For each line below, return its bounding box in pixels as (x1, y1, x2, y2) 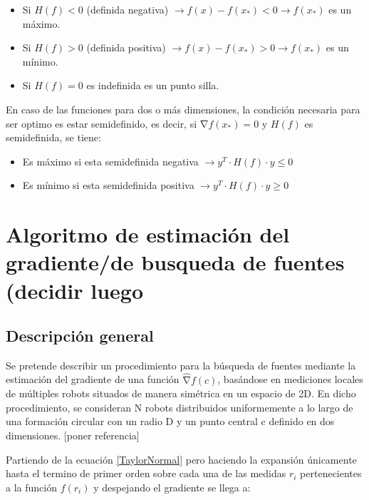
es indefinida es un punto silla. (86, 78, 219, 93)
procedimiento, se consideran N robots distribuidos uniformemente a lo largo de (6, 399, 353, 414)
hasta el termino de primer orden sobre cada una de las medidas (6, 466, 286, 481)
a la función (6, 479, 57, 494)
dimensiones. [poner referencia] (6, 428, 140, 443)
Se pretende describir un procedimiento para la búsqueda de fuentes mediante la (6, 357, 356, 372)
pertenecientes (300, 466, 362, 481)
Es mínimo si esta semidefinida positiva (22, 178, 194, 193)
